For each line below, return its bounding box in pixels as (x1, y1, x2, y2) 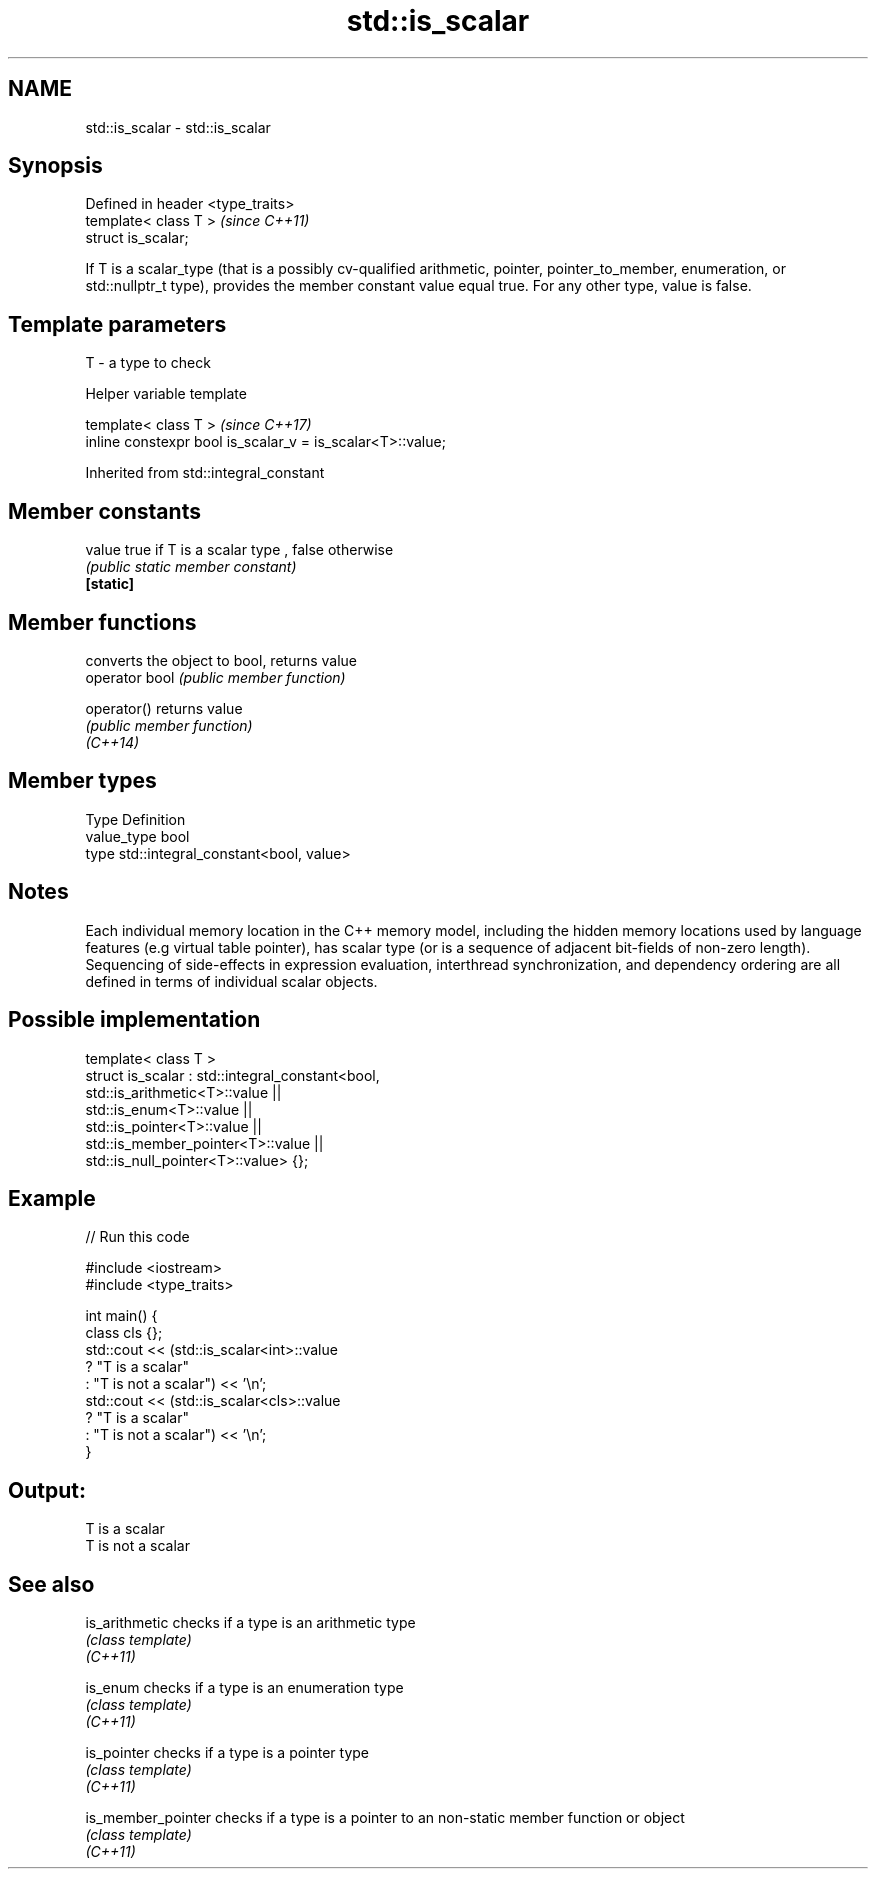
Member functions (8, 609, 197, 635)
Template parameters (8, 311, 227, 337)
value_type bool (85, 827, 190, 845)
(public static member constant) (85, 558, 297, 576)
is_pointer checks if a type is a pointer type (85, 1744, 370, 1762)
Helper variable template (85, 385, 247, 403)
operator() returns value (85, 699, 243, 717)
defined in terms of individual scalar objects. (85, 972, 378, 990)
